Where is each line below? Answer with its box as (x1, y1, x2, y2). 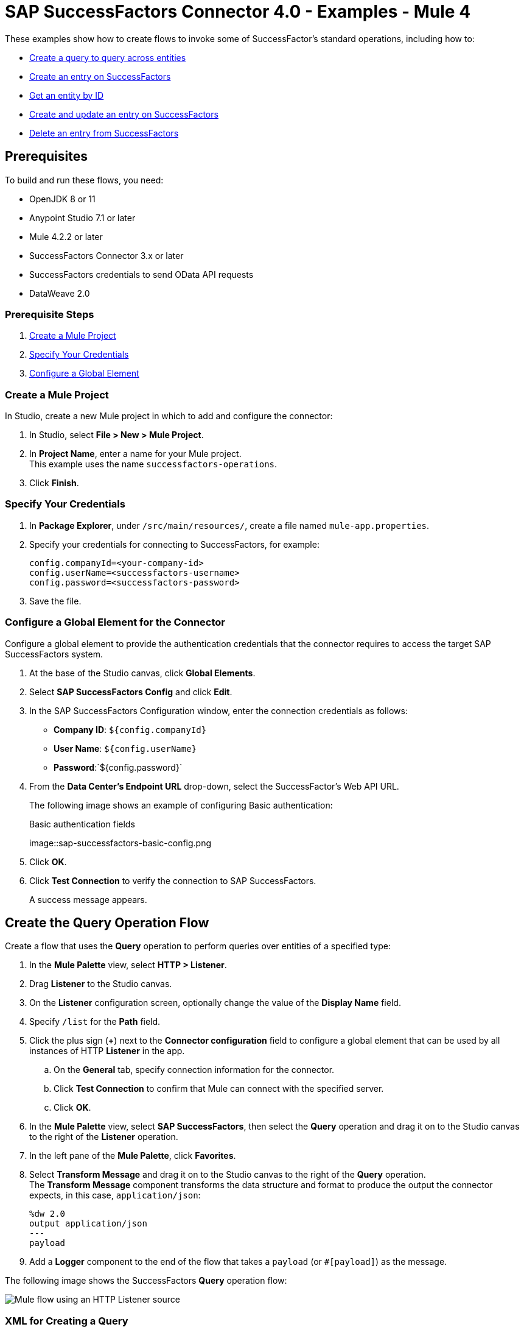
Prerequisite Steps (5, 308, 94, 320)
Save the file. (29, 595, 82, 606)
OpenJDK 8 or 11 (29, 193, 96, 204)
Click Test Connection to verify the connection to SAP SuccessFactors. (29, 875, 316, 886)
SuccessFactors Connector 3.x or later (29, 250, 184, 261)
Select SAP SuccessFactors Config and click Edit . (29, 686, 232, 697)
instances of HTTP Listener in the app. (29, 1046, 185, 1056)
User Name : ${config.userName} (54, 743, 197, 754)
